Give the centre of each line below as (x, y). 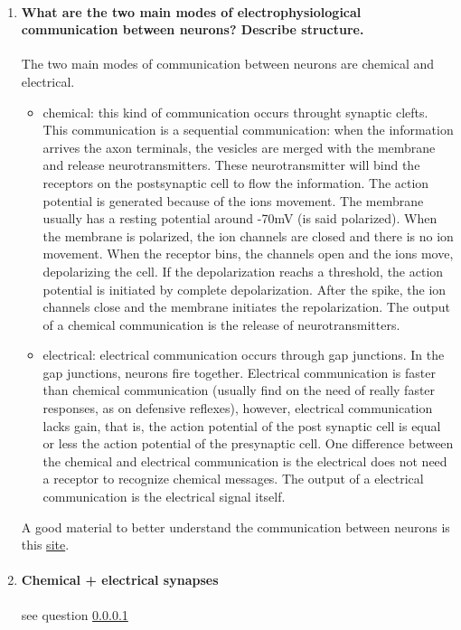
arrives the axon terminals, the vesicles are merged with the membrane (239, 147)
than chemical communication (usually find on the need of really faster (239, 390)
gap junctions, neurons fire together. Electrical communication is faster (239, 372)
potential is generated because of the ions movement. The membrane (233, 200)
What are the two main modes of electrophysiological (191, 11)
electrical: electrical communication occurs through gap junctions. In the (244, 355)
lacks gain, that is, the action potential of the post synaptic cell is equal (242, 425)
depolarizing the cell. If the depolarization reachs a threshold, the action (243, 271)
